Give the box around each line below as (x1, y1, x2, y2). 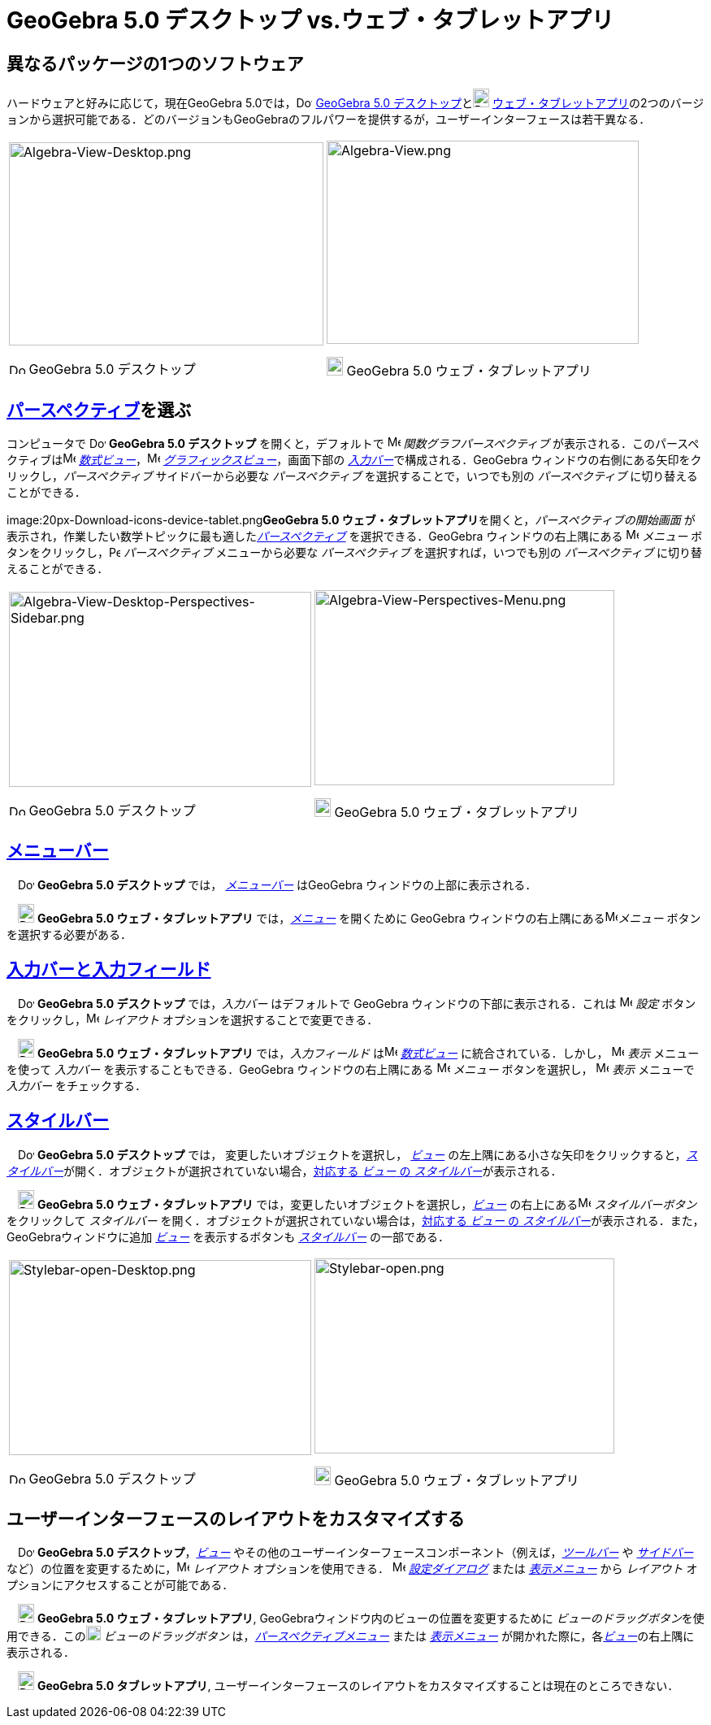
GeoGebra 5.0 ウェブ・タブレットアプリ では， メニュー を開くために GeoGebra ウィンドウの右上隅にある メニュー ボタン (37, 910, 701, 925)
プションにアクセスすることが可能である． (7, 1578, 234, 1592)
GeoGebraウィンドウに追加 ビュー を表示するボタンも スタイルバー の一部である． (7, 1229, 449, 1244)
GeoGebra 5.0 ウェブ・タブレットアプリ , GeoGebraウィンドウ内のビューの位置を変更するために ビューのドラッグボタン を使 (37, 1611, 704, 1626)
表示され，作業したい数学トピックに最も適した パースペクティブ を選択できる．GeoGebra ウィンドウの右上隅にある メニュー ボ (7, 529, 703, 544)
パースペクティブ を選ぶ (7, 399, 192, 420)
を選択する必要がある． (7, 927, 132, 941)
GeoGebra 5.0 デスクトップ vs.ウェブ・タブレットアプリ (7, 7, 614, 34)
